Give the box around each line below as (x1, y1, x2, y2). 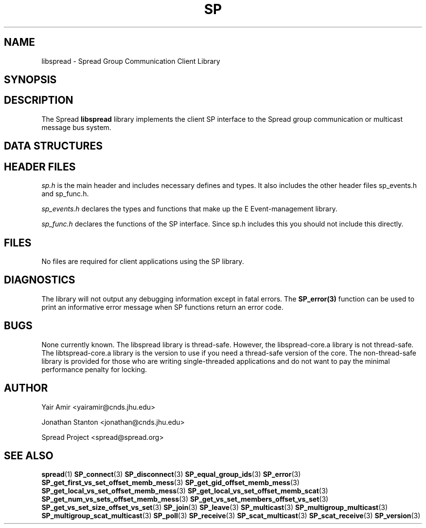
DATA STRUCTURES (4, 140, 103, 152)
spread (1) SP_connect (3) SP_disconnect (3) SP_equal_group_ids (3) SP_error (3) (41, 470, 301, 479)
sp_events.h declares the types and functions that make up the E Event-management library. (41, 205, 337, 213)
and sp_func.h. (41, 189, 89, 198)
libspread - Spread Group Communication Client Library (41, 57, 220, 65)
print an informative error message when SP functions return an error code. (41, 302, 284, 311)
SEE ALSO (4, 449, 53, 462)
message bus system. (41, 123, 111, 132)
